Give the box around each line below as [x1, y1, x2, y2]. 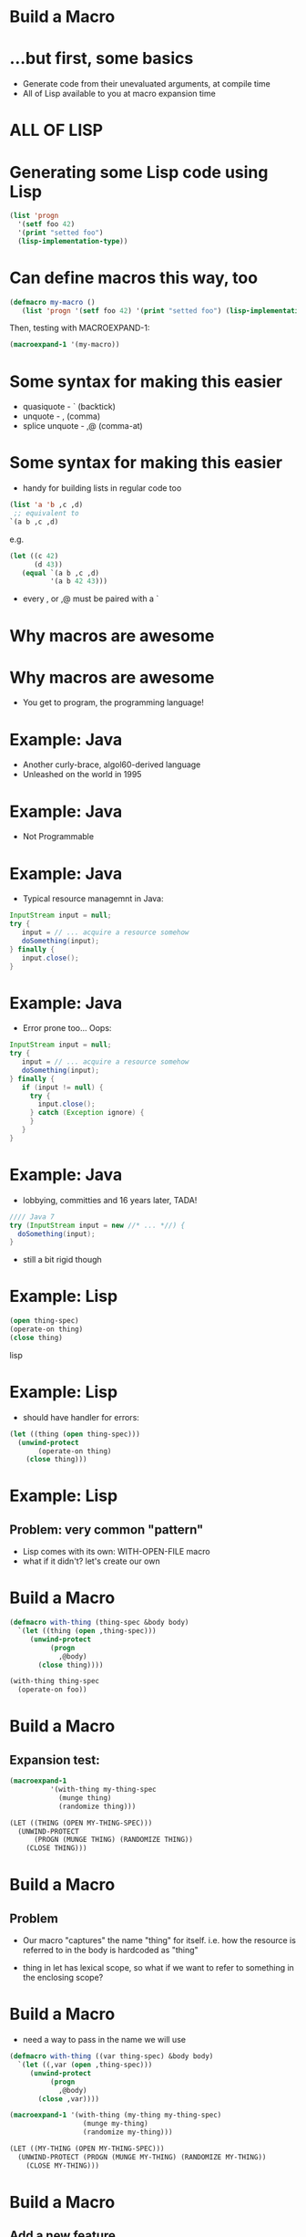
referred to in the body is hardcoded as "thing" [22, 1945, 199, 1956]
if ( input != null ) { [21, 1083, 104, 1092]
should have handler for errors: [22, 1411, 139, 1422]
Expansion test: [9, 1752, 100, 1767]
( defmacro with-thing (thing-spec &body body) [9, 1618, 189, 1628]
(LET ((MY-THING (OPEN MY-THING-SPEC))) [9, 2144, 166, 2153]
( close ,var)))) [37, 2094, 100, 2104]
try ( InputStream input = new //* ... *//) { [9, 1221, 185, 1230]
